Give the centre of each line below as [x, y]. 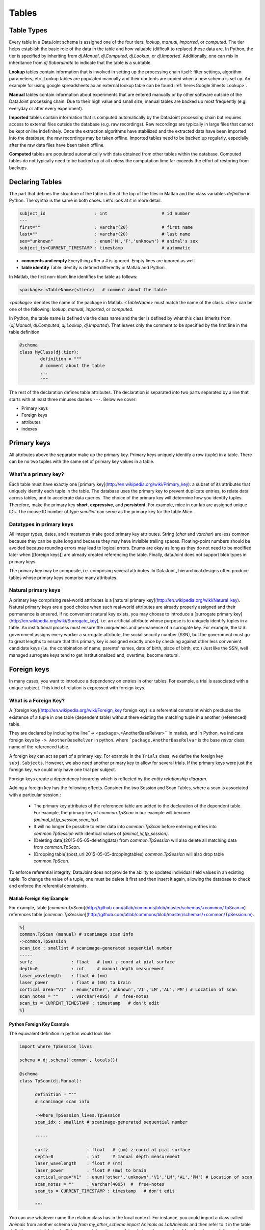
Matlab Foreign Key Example [39, 898]
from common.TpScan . [57, 847]
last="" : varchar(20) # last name [105, 234]
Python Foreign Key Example [39, 1024]
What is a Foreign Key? [37, 700]
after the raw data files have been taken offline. [57, 145]
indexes [29, 429]
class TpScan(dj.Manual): [51, 1081]
